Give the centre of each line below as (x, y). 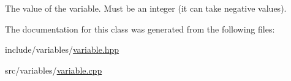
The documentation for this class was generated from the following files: (140, 29)
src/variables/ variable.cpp (54, 70)
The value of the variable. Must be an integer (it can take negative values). (146, 8)
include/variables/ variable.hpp (62, 49)
